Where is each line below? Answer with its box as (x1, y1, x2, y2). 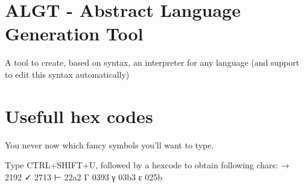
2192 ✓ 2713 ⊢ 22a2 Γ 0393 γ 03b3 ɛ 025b (5, 170, 162, 183)
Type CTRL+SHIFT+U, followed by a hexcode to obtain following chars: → (5, 159, 290, 171)
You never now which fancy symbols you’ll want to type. (5, 138, 214, 151)
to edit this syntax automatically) (5, 68, 130, 80)
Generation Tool (5, 21, 144, 46)
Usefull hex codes (5, 103, 153, 128)
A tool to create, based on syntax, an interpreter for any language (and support (5, 56, 300, 69)
